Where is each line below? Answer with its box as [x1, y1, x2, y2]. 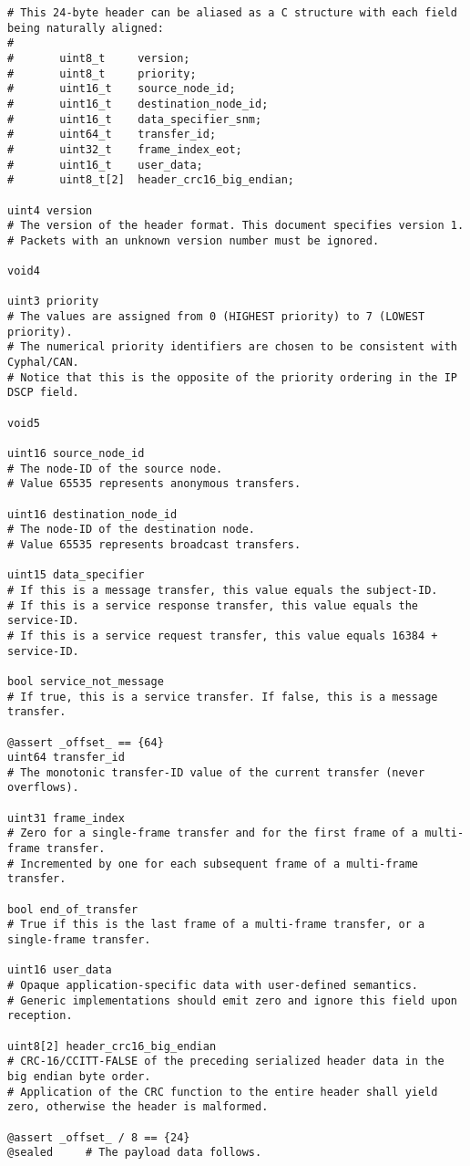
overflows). [7, 781, 79, 795]
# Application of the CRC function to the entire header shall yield [7, 1085, 438, 1098]
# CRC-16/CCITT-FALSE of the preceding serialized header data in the [7, 1055, 444, 1068]
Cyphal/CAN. [7, 356, 79, 370]
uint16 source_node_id [7, 447, 145, 461]
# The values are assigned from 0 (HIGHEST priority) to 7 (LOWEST [7, 310, 425, 324]
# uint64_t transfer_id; [7, 128, 217, 141]
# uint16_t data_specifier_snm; [7, 112, 262, 126]
